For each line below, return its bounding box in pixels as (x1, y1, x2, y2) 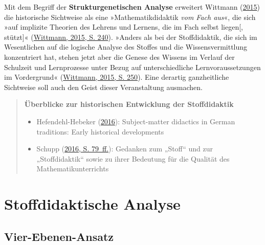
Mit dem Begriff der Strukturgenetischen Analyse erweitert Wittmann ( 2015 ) (4, 2, 260, 12)
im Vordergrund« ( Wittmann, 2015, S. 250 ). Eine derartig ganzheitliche (4, 72, 229, 82)
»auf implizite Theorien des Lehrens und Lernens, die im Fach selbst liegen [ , (4, 21, 243, 32)
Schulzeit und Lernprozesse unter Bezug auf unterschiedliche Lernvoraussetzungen (4, 61, 261, 72)
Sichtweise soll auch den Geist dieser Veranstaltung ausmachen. (4, 81, 203, 92)
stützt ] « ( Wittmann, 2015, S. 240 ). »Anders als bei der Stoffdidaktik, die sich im (4, 31, 257, 42)
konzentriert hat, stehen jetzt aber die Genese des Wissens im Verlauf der (4, 51, 235, 62)
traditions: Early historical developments (36, 126, 164, 137)
